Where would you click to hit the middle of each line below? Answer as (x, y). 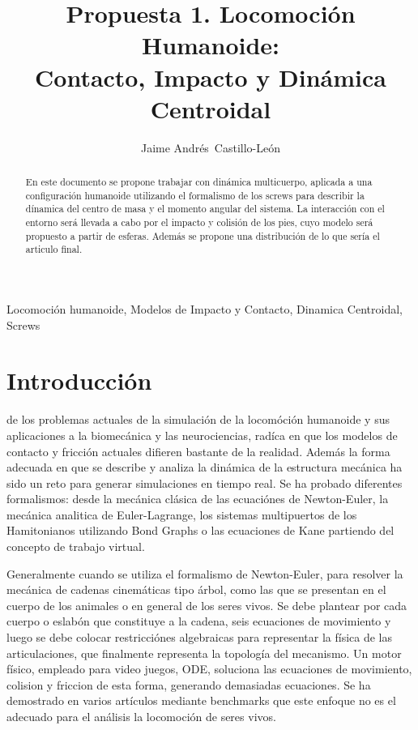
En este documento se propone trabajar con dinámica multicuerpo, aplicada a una (199, 182)
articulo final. (54, 249)
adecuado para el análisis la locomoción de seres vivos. (141, 717)
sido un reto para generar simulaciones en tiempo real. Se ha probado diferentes (205, 482)
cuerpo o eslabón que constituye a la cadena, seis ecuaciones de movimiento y (199, 621)
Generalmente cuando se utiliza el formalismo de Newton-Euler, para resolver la (205, 573)
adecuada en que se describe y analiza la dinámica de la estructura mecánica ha (205, 467)
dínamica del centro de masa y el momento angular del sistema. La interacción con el (205, 209)
